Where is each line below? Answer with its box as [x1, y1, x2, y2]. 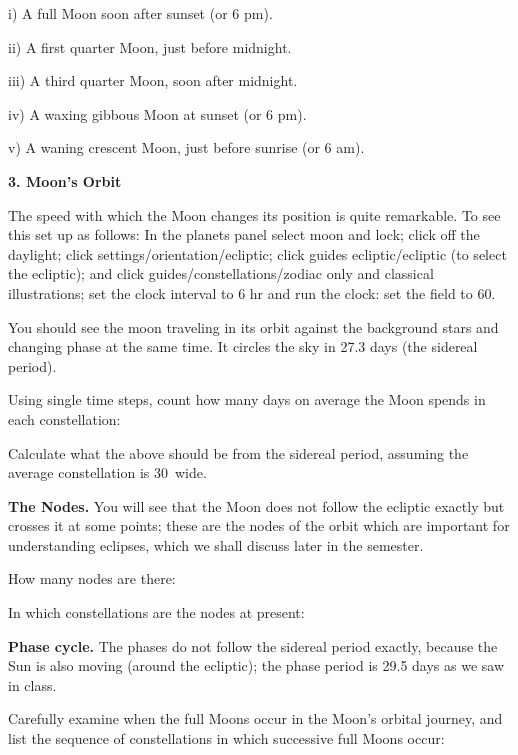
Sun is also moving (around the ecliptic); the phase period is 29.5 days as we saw [8, 655, 505, 676]
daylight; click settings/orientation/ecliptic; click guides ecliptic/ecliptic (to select [8, 243, 507, 264]
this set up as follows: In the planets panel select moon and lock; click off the [8, 224, 480, 245]
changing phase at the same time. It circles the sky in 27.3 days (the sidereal [8, 336, 478, 357]
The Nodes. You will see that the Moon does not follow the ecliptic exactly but [8, 495, 505, 516]
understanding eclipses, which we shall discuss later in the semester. [8, 534, 424, 555]
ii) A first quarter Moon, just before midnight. [8, 36, 292, 57]
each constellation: [8, 408, 121, 429]
